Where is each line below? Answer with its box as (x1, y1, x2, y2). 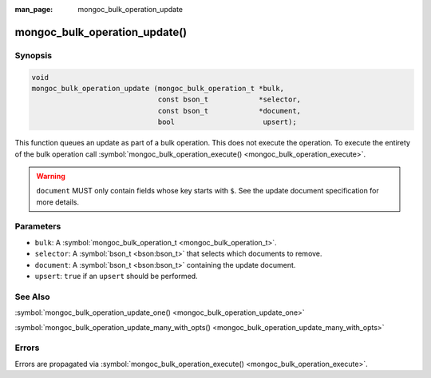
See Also (14, 291, 50, 302)
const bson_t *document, (157, 106, 302, 115)
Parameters (14, 221, 61, 232)
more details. (36, 197, 80, 207)
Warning (36, 171, 65, 181)
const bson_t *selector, (157, 95, 302, 104)
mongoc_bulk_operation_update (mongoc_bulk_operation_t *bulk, (31, 84, 285, 93)
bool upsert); (157, 117, 297, 127)
